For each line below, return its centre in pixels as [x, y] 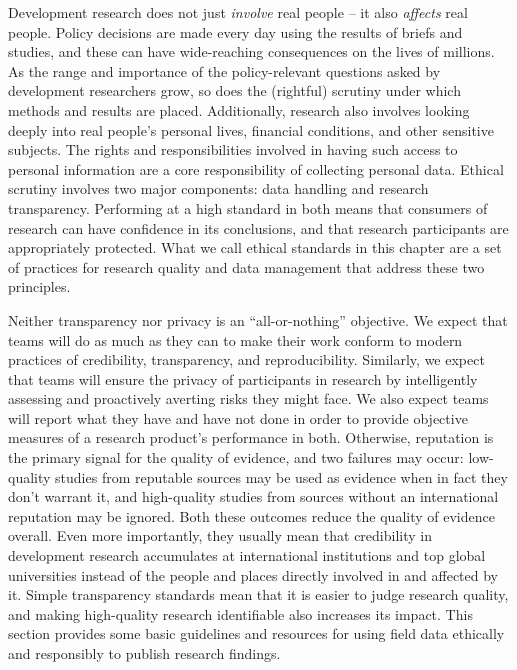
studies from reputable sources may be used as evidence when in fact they [281, 476]
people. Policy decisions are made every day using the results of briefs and [235, 31]
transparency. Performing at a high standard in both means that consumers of [248, 207]
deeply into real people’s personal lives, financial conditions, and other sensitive [251, 129]
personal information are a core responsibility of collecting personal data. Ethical [256, 168]
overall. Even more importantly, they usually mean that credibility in [220, 535]
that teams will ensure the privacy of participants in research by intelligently [243, 378]
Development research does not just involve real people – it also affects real [238, 12]
